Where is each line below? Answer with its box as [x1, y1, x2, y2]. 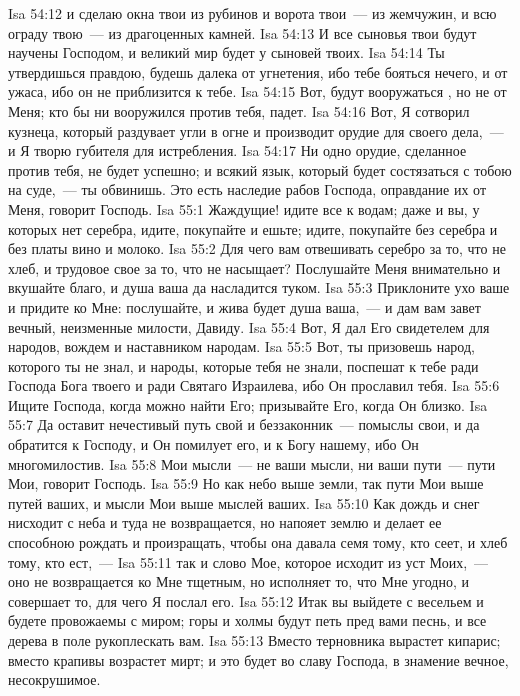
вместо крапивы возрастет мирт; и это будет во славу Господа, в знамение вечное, [8, 649, 509, 670]
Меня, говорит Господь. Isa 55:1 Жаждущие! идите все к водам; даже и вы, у [8, 198, 480, 219]
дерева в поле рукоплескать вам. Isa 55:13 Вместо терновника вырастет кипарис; [8, 630, 501, 650]
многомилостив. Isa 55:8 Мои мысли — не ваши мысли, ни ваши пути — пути [8, 453, 496, 474]
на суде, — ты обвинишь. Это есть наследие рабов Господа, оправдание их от [8, 179, 486, 200]
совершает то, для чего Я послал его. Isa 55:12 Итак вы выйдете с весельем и [8, 590, 484, 611]
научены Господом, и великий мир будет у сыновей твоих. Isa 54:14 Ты [8, 42, 445, 63]
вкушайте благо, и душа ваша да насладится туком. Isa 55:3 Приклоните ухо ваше [8, 277, 510, 298]
